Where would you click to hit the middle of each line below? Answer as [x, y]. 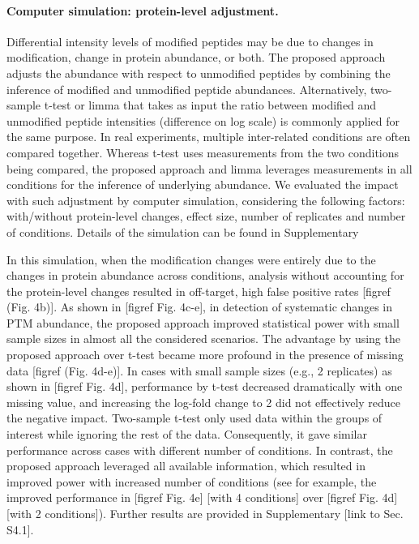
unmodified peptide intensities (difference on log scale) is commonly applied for [203, 120]
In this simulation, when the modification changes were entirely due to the [191, 259]
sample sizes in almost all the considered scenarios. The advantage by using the [203, 338]
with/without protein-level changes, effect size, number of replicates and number [206, 216]
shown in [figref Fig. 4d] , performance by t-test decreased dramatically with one [205, 386]
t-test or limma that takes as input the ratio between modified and [210, 105]
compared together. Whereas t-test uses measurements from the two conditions [203, 152]
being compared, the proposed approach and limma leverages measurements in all [209, 168]
